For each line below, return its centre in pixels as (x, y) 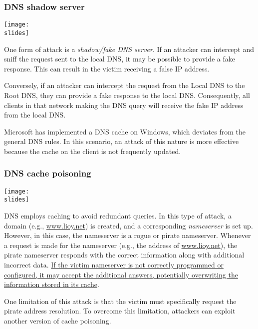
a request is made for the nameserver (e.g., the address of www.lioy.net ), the (121, 245)
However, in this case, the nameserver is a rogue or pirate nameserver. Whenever (128, 235)
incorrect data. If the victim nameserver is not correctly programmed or (114, 264)
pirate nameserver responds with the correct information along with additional (124, 255)
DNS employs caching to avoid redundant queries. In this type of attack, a (118, 215)
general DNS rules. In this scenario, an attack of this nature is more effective (122, 141)
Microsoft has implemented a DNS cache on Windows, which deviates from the (125, 131)
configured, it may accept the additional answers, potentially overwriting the (121, 274)
